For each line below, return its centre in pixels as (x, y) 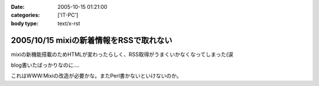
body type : (25, 23)
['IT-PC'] (68, 15)
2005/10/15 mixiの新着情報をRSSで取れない (92, 40)
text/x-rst (69, 23)
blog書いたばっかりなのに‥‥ (45, 65)
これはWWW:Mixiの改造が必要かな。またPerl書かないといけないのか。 (97, 76)
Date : (18, 7)
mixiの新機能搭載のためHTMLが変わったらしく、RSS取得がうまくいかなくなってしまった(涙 (122, 54)
